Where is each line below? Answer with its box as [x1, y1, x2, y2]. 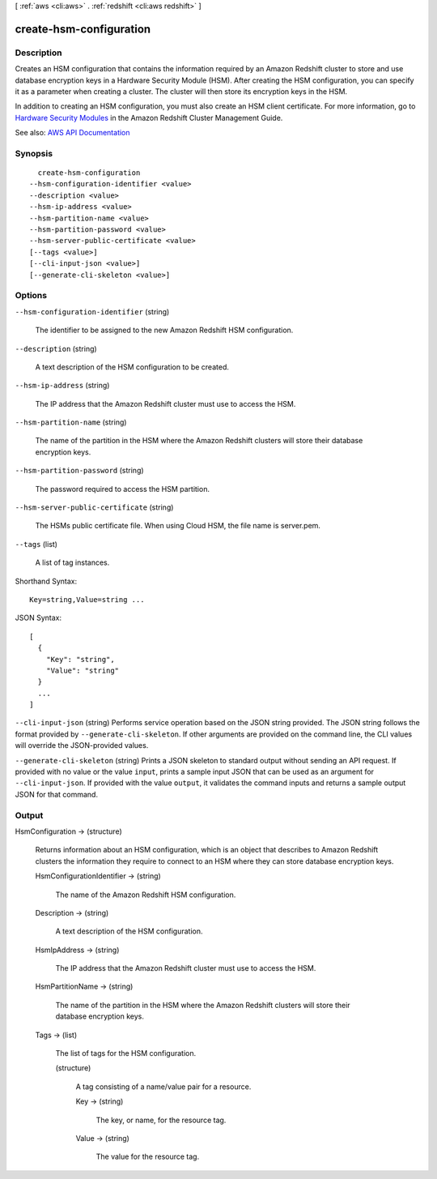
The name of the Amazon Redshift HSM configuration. [55, 890, 236, 899]
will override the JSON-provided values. [15, 741, 149, 750]
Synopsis [15, 147, 53, 159]
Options [15, 290, 48, 301]
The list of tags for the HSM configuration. [55, 1049, 197, 1058]
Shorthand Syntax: [15, 576, 77, 586]
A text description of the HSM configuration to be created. [35, 361, 230, 372]
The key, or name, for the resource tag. [95, 1115, 227, 1125]
